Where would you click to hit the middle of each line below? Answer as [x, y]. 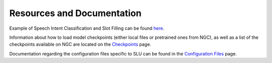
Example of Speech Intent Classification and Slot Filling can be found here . [87, 28]
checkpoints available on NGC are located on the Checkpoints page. [80, 44]
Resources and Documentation [76, 13]
